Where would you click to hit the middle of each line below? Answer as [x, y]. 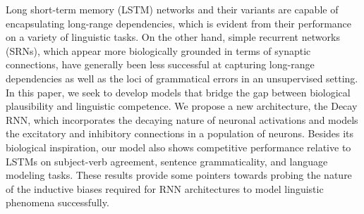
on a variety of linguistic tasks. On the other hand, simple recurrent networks [173, 37]
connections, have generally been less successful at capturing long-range [160, 64]
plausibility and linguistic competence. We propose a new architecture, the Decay [182, 106]
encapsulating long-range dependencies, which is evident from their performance [179, 23]
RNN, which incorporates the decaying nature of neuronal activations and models [182, 119]
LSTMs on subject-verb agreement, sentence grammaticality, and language [167, 161]
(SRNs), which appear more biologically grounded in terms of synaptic [158, 50]
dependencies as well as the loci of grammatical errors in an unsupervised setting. [182, 78]
